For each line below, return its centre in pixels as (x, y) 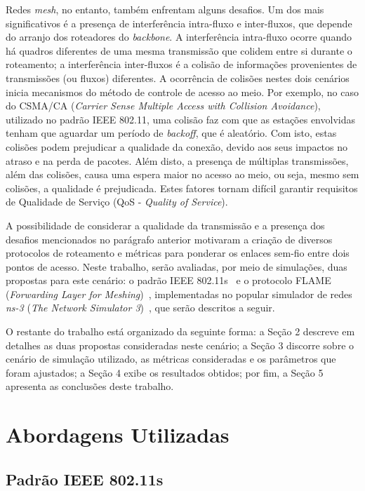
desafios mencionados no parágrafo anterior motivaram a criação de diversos (169, 239)
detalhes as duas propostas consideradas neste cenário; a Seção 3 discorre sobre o (180, 345)
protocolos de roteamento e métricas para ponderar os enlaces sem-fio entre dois (178, 253)
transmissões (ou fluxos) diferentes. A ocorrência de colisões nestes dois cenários (178, 78)
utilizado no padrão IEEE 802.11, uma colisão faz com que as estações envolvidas (180, 119)
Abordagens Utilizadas (118, 435)
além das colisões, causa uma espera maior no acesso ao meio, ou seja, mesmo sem (182, 174)
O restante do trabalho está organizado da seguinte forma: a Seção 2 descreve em (180, 331)
